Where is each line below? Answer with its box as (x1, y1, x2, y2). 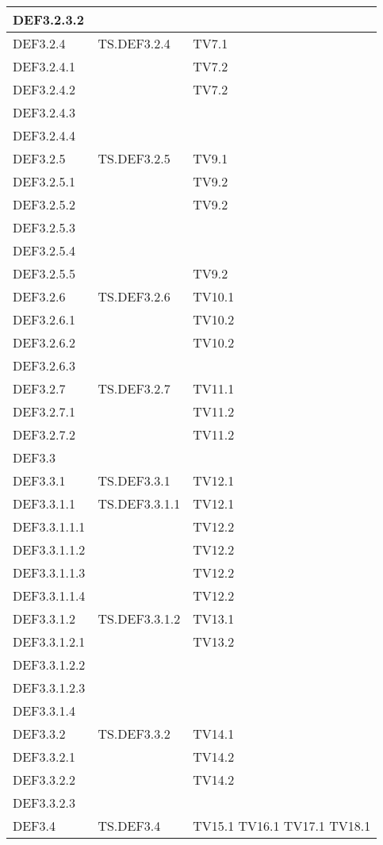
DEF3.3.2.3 (13, 793, 75, 812)
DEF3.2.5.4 (13, 241, 75, 259)
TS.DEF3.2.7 (98, 379, 170, 398)
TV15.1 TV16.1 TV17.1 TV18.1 (193, 816, 371, 835)
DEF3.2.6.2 (13, 333, 75, 351)
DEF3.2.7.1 (13, 402, 75, 421)
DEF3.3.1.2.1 (13, 632, 86, 651)
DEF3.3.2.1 (13, 747, 75, 766)
